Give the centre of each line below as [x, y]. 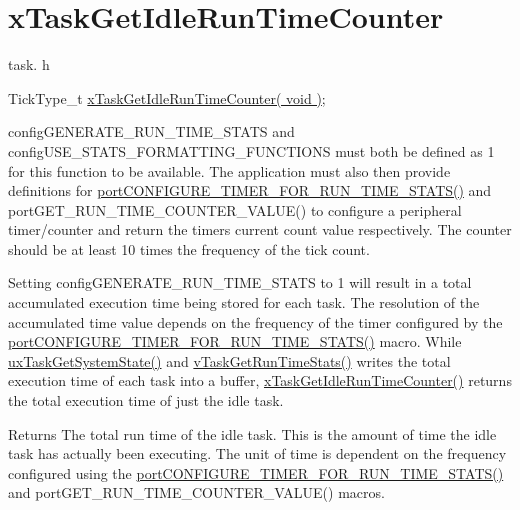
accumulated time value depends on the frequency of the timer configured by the [255, 321]
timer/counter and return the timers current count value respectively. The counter [260, 229]
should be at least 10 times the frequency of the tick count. [189, 248]
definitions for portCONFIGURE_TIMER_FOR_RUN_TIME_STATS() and [250, 190]
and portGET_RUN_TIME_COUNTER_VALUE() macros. [196, 492]
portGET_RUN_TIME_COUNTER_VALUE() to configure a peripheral [235, 209]
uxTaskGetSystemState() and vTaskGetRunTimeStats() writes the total [229, 360]
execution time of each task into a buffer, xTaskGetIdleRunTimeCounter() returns [260, 380]
